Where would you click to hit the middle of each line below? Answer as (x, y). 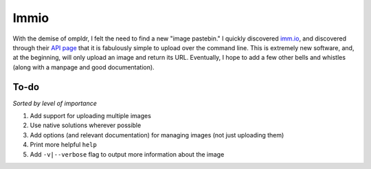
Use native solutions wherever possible (86, 125)
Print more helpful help (64, 145)
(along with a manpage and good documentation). (83, 67)
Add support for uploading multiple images (90, 116)
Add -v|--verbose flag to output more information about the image (127, 154)
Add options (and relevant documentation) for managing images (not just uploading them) (157, 135)
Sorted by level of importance (55, 103)
